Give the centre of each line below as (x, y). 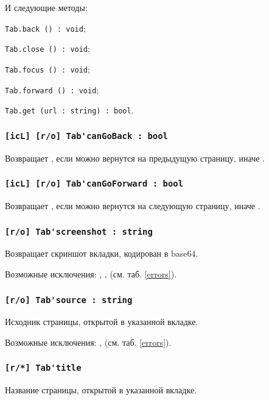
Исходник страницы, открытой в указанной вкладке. (102, 322)
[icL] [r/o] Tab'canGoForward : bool (94, 184)
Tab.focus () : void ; (47, 69)
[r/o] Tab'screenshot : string (79, 231)
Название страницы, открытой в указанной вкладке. (101, 390)
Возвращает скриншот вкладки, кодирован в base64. (102, 253)
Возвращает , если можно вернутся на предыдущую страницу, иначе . (135, 158)
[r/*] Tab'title (43, 368)
